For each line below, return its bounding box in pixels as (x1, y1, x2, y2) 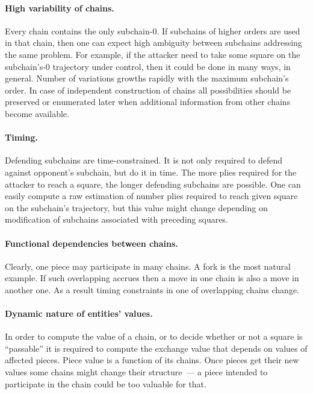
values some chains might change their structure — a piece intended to (5, 366, 268, 378)
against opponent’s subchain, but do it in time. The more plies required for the (5, 165, 297, 178)
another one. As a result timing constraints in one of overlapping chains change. (5, 283, 299, 296)
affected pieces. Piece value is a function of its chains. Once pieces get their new (5, 354, 299, 366)
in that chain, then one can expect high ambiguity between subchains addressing (5, 36, 302, 49)
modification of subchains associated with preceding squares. (5, 213, 228, 226)
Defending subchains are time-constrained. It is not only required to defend (5, 154, 283, 167)
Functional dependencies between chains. (5, 237, 178, 249)
